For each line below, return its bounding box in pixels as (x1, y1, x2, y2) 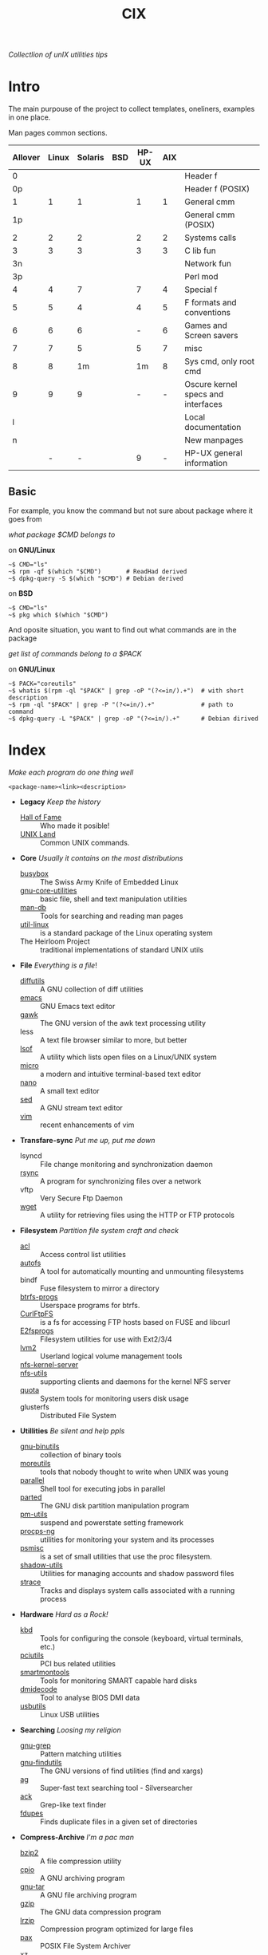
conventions (184, 307, 231, 318)
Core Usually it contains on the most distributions (19, 853, 183, 862)
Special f (184, 284, 218, 295)
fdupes (19, 1808, 44, 1818)
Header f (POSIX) (184, 183, 250, 195)
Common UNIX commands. (39, 838, 130, 847)
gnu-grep (19, 1740, 52, 1750)
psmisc (19, 1543, 44, 1552)
